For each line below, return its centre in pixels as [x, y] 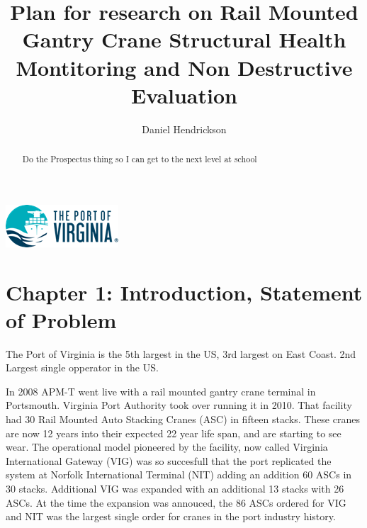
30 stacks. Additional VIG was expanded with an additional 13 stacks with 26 [175, 488]
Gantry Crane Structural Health [184, 39]
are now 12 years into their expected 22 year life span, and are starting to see [174, 433]
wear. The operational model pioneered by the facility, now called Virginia [167, 447]
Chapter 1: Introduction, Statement [184, 292]
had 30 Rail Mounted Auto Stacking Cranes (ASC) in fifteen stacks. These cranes [183, 419]
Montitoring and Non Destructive [184, 67]
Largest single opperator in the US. [82, 367]
